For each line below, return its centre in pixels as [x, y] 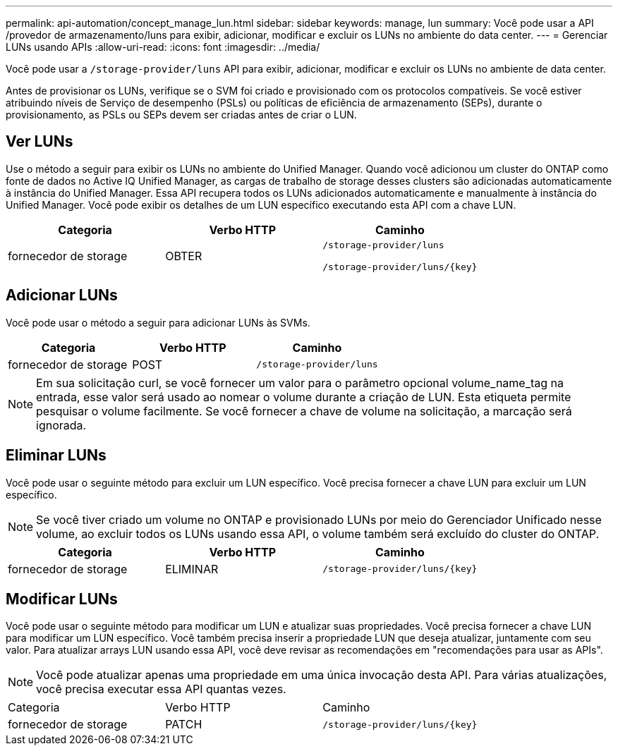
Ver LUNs [40, 142]
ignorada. [61, 425]
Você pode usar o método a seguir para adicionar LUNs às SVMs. [158, 322]
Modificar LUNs [62, 599]
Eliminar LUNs [56, 456]
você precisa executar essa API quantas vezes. [161, 689]
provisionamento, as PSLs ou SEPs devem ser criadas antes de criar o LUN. [181, 115]
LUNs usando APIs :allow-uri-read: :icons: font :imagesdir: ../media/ [163, 47]
